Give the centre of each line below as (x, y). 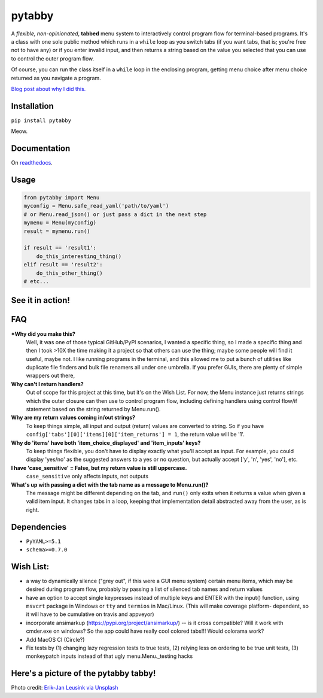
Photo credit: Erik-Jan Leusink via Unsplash (65, 688)
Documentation (41, 148)
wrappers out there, (50, 376)
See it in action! (40, 300)
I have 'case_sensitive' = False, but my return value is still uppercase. (99, 468)
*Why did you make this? (43, 334)
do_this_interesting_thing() (79, 256)
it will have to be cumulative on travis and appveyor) (90, 614)
